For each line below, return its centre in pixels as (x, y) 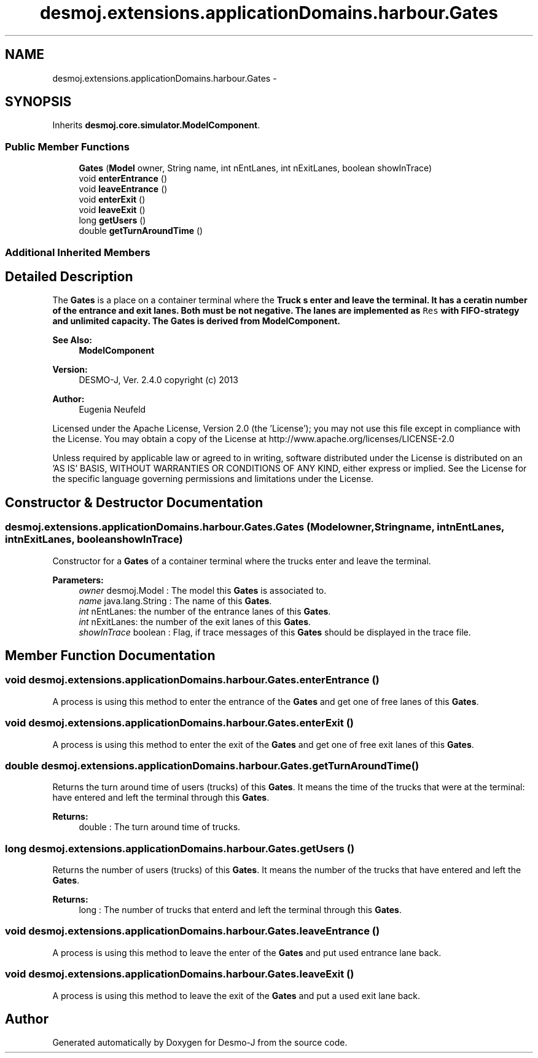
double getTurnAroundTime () (141, 231)
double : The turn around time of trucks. (160, 827)
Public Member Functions (67, 146)
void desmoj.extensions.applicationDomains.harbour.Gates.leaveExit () (180, 974)
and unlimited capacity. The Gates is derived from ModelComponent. (196, 321)
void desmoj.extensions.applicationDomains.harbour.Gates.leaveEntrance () (193, 931)
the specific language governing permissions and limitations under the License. (213, 479)
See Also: (72, 340)
